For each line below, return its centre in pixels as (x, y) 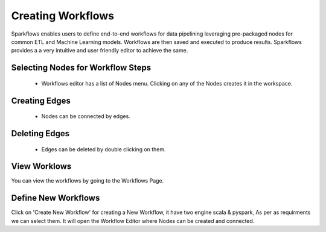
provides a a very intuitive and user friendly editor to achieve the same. (100, 51)
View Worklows (41, 167)
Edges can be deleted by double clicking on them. (104, 149)
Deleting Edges (40, 133)
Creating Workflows (63, 16)
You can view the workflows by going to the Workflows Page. (88, 181)
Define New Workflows (56, 198)
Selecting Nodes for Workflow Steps (81, 68)
